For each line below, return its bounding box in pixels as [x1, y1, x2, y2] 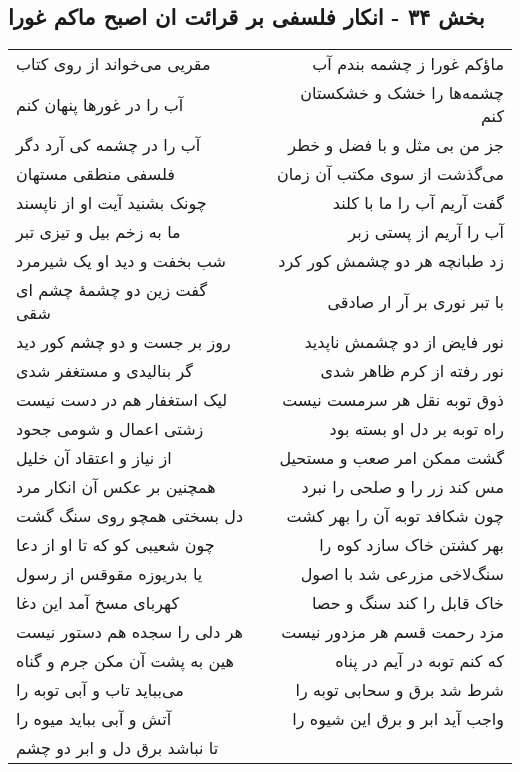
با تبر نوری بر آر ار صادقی [327, 289, 504, 313]
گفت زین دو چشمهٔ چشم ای [16, 278, 208, 302]
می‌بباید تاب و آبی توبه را [16, 678, 184, 702]
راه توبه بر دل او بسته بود [329, 417, 504, 441]
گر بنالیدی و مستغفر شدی [16, 359, 193, 383]
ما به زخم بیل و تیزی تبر [16, 220, 181, 244]
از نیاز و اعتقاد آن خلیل [16, 446, 172, 470]
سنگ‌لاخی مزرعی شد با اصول [300, 562, 504, 586]
